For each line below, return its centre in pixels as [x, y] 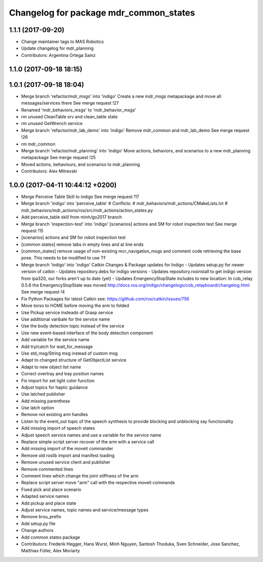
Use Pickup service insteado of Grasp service [67, 312]
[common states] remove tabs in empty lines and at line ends [82, 244]
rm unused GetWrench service [52, 124]
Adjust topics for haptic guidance [55, 387]
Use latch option [38, 408]
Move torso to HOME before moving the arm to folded [75, 306]
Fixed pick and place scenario [51, 489]
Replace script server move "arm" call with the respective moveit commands [98, 483]
